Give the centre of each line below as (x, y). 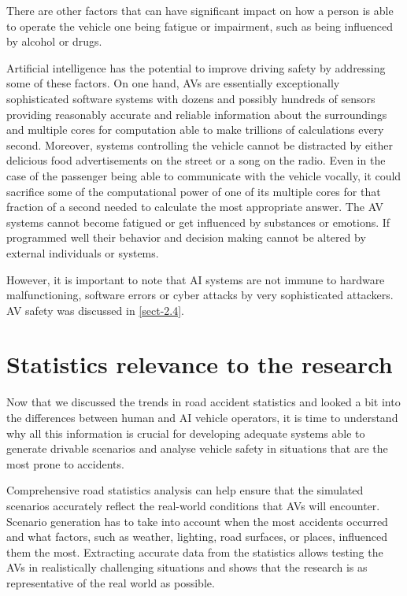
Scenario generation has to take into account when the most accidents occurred (197, 521)
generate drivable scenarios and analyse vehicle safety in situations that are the (197, 448)
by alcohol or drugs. (54, 41)
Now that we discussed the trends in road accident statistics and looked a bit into (203, 402)
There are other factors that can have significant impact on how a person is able (200, 10)
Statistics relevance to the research (200, 364)
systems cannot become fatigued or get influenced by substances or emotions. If (198, 222)
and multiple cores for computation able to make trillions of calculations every (195, 130)
